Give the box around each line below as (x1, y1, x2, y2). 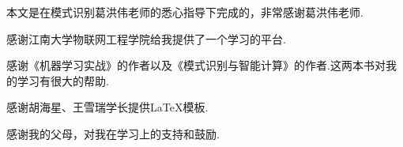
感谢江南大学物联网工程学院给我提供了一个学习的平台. (6, 30, 286, 47)
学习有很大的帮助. (17, 72, 109, 89)
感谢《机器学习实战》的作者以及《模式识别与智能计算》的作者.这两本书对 (6, 57, 386, 73)
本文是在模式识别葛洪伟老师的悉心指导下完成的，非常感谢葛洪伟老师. (6, 4, 363, 20)
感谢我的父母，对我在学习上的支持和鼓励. (6, 125, 220, 141)
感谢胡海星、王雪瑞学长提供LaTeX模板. (6, 99, 209, 115)
